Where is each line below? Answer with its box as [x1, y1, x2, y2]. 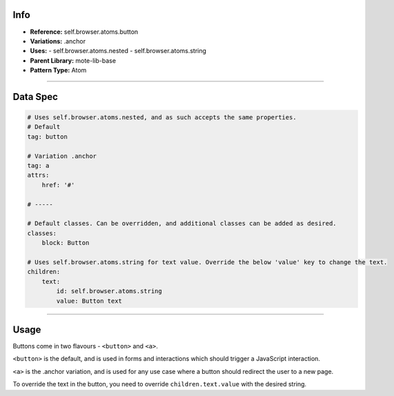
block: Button [41, 239, 90, 247]
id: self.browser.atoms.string [56, 287, 162, 295]
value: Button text [56, 297, 122, 305]
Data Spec [12, 90, 59, 103]
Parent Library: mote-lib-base [30, 56, 117, 65]
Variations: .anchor [30, 37, 86, 45]
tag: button [27, 132, 68, 141]
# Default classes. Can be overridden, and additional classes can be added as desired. [27, 219, 337, 228]
